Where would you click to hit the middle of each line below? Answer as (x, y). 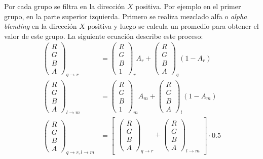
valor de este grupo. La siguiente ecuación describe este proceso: (104, 36)
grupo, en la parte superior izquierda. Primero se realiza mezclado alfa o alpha (126, 16)
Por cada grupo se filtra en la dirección (65, 6)
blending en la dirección (41, 26)
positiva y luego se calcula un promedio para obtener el (173, 26)
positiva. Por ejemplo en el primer (188, 6)
